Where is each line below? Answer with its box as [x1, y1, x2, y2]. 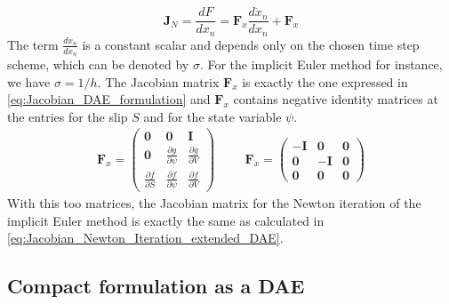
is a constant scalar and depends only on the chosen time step [82, 35, 420, 53]
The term [7, 35, 59, 53]
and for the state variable [143, 107, 282, 125]
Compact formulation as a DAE [7, 272, 305, 300]
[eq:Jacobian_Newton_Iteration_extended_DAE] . [7, 228, 284, 247]
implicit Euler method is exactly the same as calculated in [7, 211, 325, 229]
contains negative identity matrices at [233, 90, 438, 108]
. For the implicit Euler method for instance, [199, 54, 443, 73]
